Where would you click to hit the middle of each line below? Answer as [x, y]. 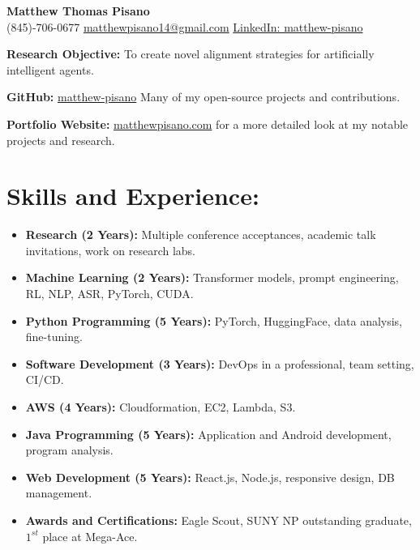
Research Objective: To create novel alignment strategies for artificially [191, 54]
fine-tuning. [54, 337]
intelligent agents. [50, 69]
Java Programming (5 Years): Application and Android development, [208, 434]
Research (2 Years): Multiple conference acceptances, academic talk [201, 234]
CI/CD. [45, 379]
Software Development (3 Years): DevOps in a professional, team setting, [220, 363]
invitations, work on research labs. [110, 250]
